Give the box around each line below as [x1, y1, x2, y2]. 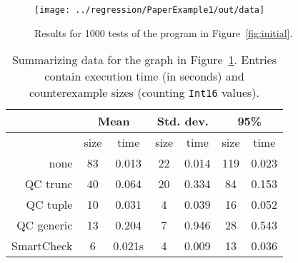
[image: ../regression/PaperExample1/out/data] [34, 5, 265, 15]
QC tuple [26, 196, 73, 213]
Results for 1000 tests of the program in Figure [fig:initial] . [34, 25, 293, 40]
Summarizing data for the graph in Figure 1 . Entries [11, 51, 277, 68]
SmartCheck [11, 237, 73, 254]
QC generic [16, 217, 73, 234]
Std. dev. [157, 113, 209, 130]
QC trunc [24, 175, 73, 192]
